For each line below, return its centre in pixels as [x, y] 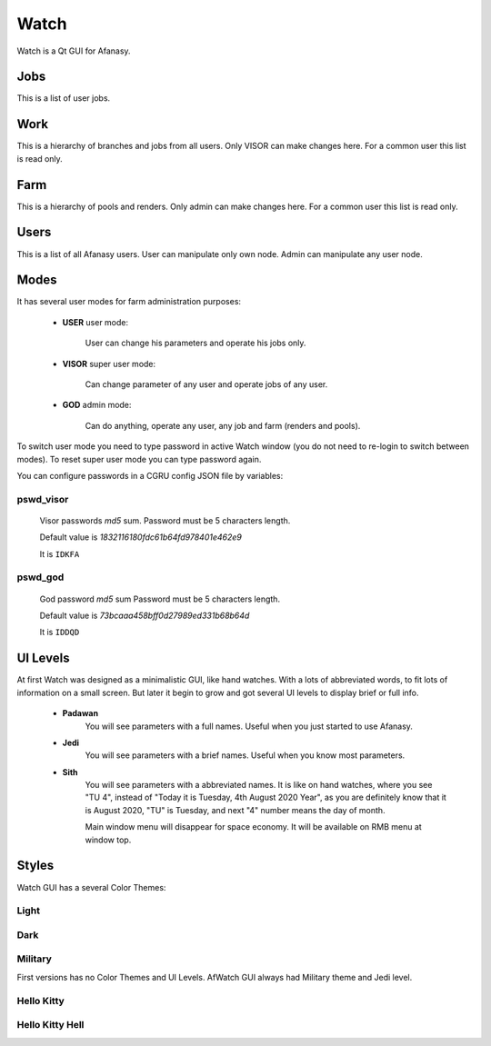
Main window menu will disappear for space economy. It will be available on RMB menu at [253, 827]
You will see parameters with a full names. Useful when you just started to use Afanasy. [249, 726]
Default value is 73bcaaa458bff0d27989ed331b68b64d [145, 616]
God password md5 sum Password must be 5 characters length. [160, 599]
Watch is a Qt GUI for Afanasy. [74, 51]
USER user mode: [95, 322]
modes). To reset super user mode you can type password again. [139, 459]
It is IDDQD [60, 633]
